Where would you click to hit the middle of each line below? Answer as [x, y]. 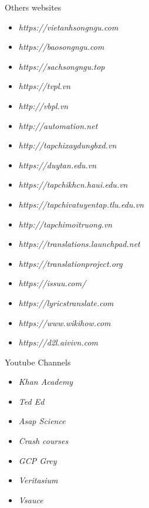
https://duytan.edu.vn [57, 165]
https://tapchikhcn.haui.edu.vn [73, 184]
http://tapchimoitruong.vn [65, 224]
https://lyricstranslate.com [66, 302]
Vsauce [31, 499]
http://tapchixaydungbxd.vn [67, 145]
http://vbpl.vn [43, 105]
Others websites [33, 7]
